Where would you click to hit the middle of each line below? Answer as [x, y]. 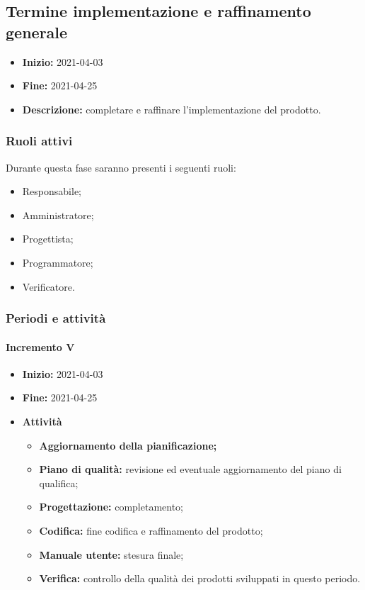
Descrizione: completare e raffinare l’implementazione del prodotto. [172, 109]
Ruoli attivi [39, 141]
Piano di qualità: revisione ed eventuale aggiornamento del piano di [190, 469]
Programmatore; [58, 262]
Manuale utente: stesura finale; [111, 554]
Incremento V [40, 346]
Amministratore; [58, 215]
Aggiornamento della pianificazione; [128, 445]
